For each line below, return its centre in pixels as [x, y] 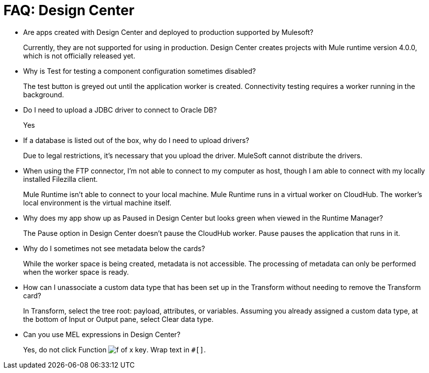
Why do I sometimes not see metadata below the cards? [114, 248]
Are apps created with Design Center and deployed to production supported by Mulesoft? [168, 32]
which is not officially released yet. [79, 56]
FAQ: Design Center [69, 10]
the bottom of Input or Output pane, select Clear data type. [118, 319]
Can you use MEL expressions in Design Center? [102, 334]
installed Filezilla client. [61, 179]
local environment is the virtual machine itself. [97, 202]
